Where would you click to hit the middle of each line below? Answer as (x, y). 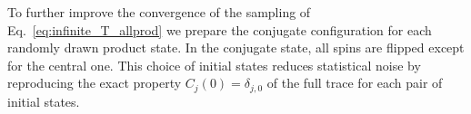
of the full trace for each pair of (355, 83)
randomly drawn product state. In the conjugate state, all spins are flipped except (236, 47)
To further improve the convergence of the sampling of (159, 12)
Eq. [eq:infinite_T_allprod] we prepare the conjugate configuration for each (220, 29)
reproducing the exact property (95, 83)
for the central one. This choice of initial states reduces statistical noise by (214, 65)
